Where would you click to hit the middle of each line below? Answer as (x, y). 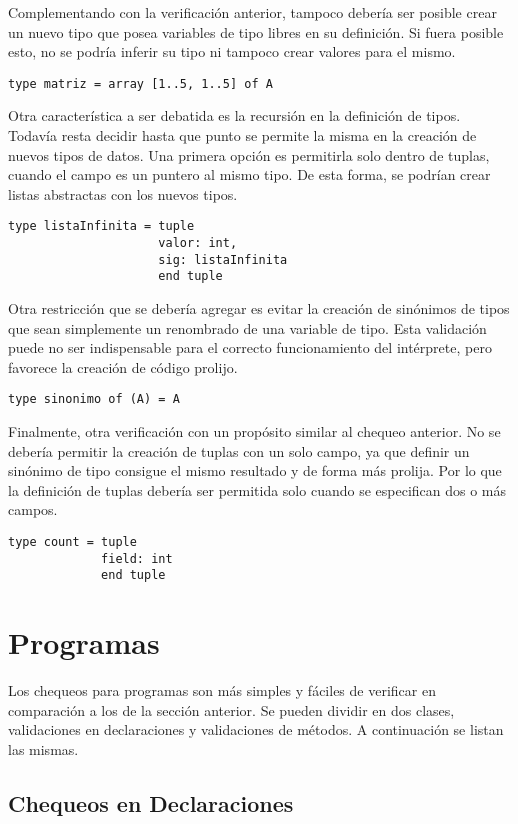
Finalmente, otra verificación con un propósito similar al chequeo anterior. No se (254, 431)
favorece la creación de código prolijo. (123, 366)
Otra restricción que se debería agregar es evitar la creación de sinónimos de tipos (259, 308)
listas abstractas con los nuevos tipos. (123, 193)
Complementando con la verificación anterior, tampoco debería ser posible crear (252, 12)
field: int (137, 558)
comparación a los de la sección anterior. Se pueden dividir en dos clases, (231, 709)
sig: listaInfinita (223, 259)
